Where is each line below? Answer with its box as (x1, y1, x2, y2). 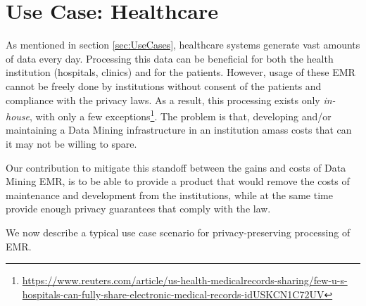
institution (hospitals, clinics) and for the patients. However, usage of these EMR (6, 65, 355, 79)
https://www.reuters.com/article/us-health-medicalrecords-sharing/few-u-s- (22, 273, 348, 288)
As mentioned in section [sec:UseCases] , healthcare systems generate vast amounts (6, 37, 360, 52)
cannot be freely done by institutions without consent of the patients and (6, 78, 322, 93)
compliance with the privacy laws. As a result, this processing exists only (6, 92, 320, 107)
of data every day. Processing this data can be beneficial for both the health (6, 51, 334, 65)
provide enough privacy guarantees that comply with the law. (6, 201, 271, 216)
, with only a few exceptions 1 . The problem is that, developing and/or (30, 107, 332, 123)
